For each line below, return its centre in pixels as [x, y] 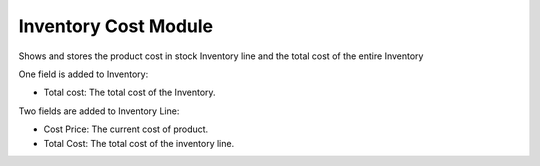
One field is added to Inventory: [83, 74]
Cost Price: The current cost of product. [126, 129]
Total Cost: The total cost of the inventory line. [139, 143]
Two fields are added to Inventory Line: [99, 111]
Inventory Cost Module [116, 26]
